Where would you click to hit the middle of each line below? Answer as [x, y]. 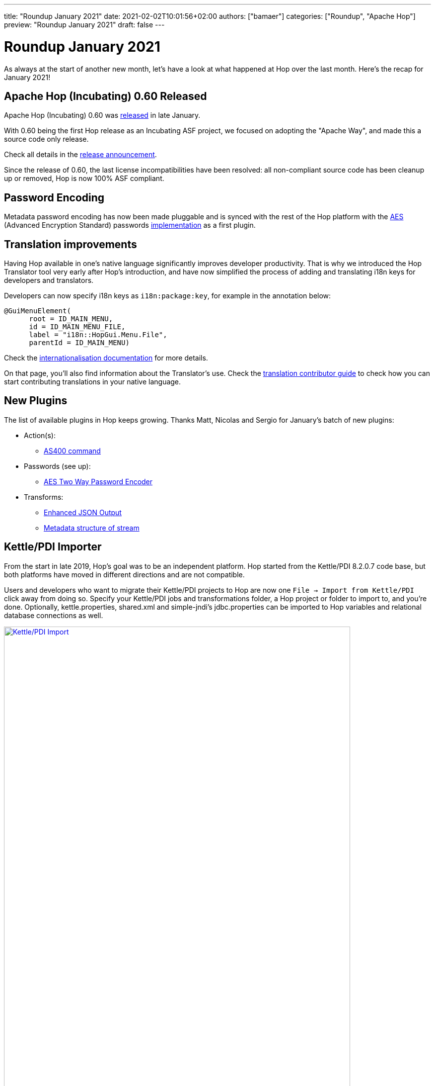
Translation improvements [71, 244]
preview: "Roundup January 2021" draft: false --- [84, 25]
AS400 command [72, 451]
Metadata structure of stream [92, 528]
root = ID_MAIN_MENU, [71, 319]
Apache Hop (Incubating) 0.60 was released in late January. [102, 115]
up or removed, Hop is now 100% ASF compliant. [84, 179]
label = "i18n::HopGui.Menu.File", [98, 335]
